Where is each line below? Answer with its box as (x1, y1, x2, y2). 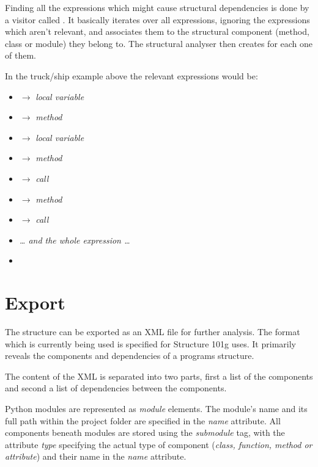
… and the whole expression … (19, 233, 130, 246)
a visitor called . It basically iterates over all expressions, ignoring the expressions (5, 13, 310, 26)
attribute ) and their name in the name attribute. (5, 450, 187, 463)
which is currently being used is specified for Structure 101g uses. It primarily (5, 337, 296, 350)
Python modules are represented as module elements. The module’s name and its (5, 402, 308, 415)
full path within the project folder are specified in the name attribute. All (5, 414, 281, 427)
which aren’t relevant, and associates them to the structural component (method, (5, 25, 309, 38)
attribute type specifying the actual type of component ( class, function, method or (5, 438, 312, 451)
